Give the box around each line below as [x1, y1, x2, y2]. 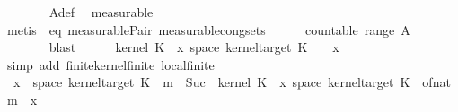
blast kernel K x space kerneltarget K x [48, 38, 339, 56]
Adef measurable [48, 3, 154, 21]
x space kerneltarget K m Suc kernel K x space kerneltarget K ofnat [13, 73, 451, 91]
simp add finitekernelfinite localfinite [6, 55, 215, 73]
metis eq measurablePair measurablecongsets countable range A [6, 20, 410, 39]
